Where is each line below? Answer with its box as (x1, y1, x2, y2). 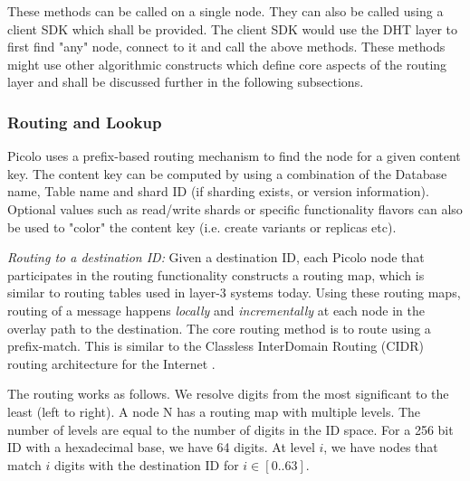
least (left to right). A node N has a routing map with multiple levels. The (7, 401, 421, 420)
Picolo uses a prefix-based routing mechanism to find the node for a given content (7, 146, 461, 165)
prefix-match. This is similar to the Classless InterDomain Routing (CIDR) (7, 336, 424, 355)
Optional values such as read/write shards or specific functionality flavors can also (7, 199, 463, 218)
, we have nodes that (323, 438, 438, 457)
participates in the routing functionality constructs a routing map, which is (7, 265, 425, 284)
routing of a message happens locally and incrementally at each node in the (7, 300, 425, 319)
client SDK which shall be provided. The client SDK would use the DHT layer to (7, 19, 458, 38)
